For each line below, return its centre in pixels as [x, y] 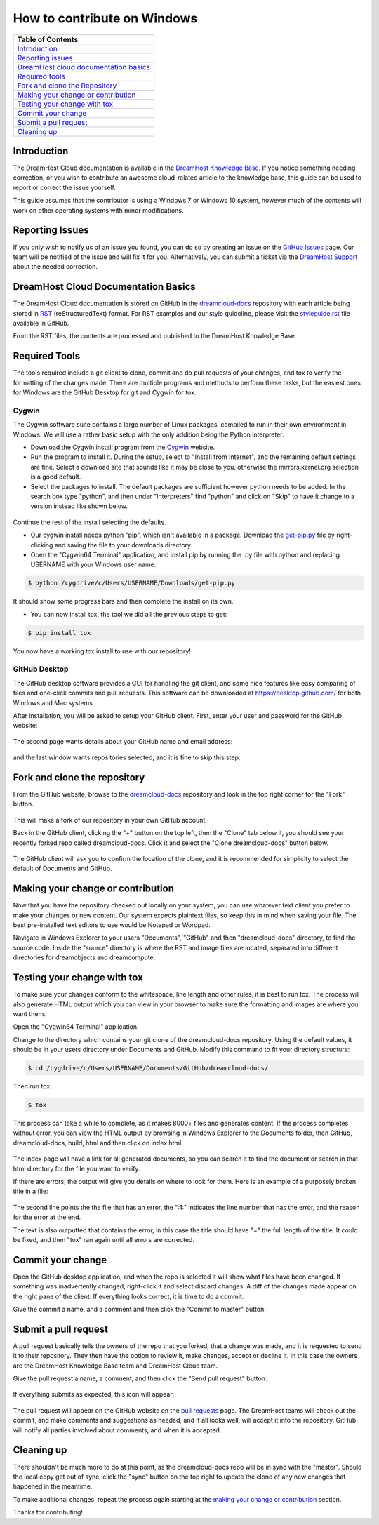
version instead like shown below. [79, 506]
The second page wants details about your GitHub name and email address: [123, 741]
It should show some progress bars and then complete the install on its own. [123, 601]
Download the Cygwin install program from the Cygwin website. [123, 447]
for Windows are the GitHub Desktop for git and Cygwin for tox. [105, 392]
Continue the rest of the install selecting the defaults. [89, 522]
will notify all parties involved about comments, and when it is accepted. [117, 1430]
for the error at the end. [47, 1217]
